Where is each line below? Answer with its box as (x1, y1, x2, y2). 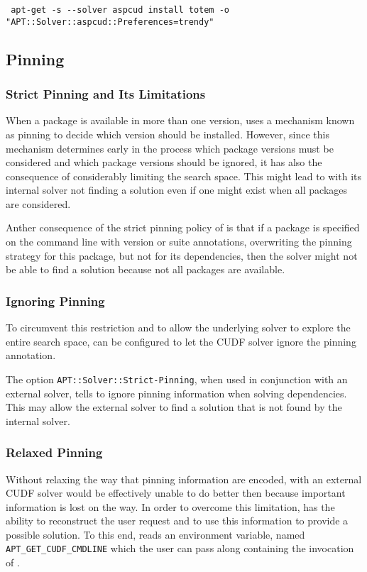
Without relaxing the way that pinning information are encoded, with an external (6, 471, 362, 486)
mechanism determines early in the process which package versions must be (6, 141, 334, 155)
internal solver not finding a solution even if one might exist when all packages (6, 182, 348, 197)
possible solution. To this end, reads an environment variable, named (6, 527, 305, 541)
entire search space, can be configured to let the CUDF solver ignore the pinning (6, 334, 356, 348)
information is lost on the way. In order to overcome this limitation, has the (6, 499, 335, 514)
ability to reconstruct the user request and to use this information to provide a (6, 513, 349, 528)
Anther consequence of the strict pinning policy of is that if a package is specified (6, 220, 360, 235)
